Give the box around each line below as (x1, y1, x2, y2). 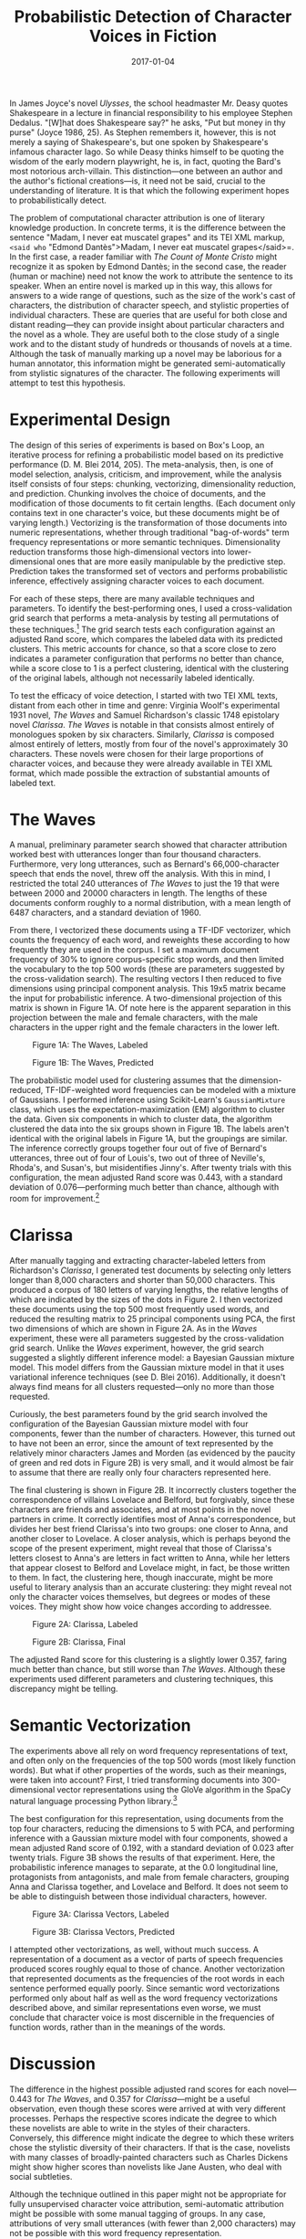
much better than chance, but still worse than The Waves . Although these (9, 1664, 286, 1675)
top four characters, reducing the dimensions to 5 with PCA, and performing (9, 1823, 295, 1834)
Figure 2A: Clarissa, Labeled (32, 1619, 138, 1630)
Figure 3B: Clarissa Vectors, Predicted (32, 1926, 176, 1937)
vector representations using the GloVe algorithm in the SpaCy (56, 1784, 291, 1795)
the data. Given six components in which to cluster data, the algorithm (9, 1114, 272, 1125)
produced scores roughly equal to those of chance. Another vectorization (9, 1963, 285, 1974)
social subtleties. (9, 2171, 73, 2181)
